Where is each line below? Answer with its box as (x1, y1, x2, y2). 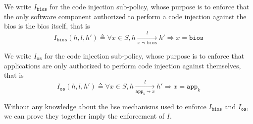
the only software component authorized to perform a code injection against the (4, 11, 247, 21)
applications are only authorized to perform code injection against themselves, (4, 60, 241, 70)
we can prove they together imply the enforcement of (4, 111, 165, 121)
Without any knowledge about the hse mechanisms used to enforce (4, 101, 206, 111)
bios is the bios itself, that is (4, 21, 90, 31)
